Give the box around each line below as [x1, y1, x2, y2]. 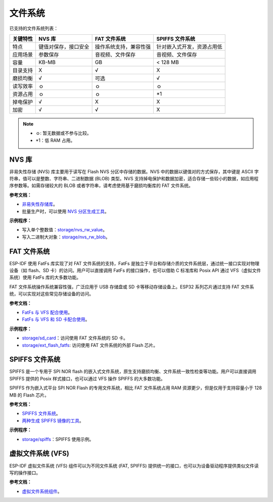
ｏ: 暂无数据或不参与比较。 [35, 130, 92, 136]
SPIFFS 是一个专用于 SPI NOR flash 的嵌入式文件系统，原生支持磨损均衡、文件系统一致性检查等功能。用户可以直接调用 [9, 369, 256, 375]
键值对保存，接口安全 [38, 43, 89, 50]
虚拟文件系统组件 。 [22, 488, 62, 494]
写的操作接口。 [9, 470, 40, 476]
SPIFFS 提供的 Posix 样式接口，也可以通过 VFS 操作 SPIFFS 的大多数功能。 [9, 375, 165, 381]
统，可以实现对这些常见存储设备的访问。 [9, 291, 94, 297]
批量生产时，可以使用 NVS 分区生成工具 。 [22, 208, 110, 214]
